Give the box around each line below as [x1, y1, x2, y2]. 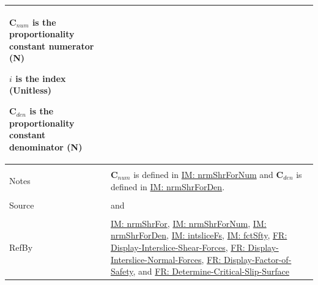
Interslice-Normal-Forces [110, 253, 202, 265]
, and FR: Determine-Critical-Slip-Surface [133, 265, 289, 278]
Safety [110, 265, 133, 278]
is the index [15, 72, 66, 84]
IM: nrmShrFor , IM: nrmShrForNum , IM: [110, 217, 267, 229]
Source [9, 198, 34, 211]
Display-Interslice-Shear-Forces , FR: [110, 240, 245, 253]
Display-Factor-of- [224, 253, 292, 265]
